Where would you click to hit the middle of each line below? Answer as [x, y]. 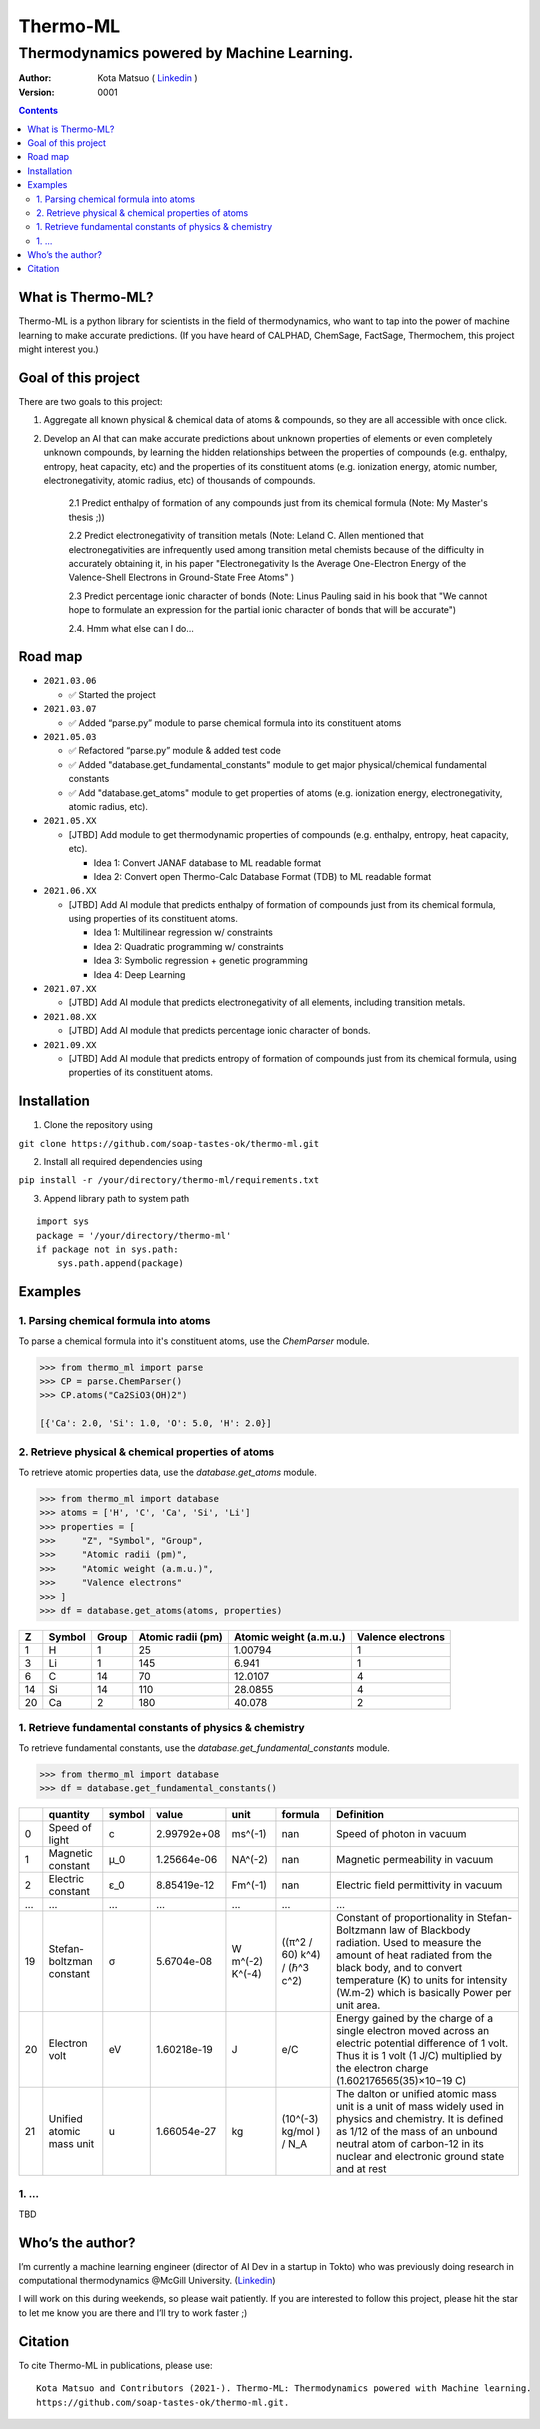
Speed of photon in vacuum [401, 1834]
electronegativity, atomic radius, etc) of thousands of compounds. [179, 481]
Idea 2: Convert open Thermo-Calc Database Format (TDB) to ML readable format [262, 876]
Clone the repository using [98, 1125]
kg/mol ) [301, 2132]
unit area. [358, 2005]
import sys [63, 1221]
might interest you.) [58, 349]
